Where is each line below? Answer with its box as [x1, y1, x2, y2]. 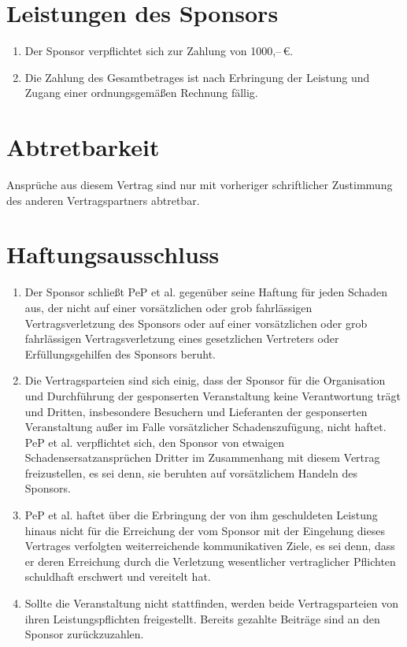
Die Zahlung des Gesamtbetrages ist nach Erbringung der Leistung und [24, 69, 370, 85]
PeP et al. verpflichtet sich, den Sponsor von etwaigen [24, 433, 285, 450]
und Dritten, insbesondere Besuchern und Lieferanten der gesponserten [24, 403, 368, 419]
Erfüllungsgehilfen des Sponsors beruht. [24, 345, 216, 362]
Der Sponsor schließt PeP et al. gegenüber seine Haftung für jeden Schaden [24, 284, 388, 300]
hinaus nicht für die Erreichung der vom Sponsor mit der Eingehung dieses [24, 522, 385, 538]
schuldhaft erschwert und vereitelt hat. [24, 568, 211, 585]
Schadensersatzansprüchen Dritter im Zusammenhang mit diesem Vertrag [24, 449, 380, 466]
